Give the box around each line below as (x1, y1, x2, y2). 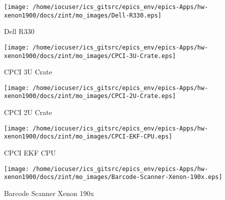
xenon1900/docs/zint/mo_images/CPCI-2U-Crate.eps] (4, 92, 176, 100)
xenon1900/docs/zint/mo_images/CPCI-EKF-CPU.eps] (4, 133, 172, 140)
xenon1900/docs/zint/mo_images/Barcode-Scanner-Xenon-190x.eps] (4, 173, 222, 181)
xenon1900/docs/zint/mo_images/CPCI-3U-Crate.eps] (4, 52, 176, 59)
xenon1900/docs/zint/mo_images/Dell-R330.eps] (4, 11, 161, 19)
